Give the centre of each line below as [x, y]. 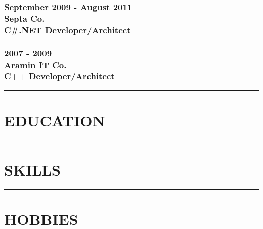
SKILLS [32, 170]
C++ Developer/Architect [59, 76]
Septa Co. [25, 18]
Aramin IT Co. [35, 64]
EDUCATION [55, 120]
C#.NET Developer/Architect [68, 30]
